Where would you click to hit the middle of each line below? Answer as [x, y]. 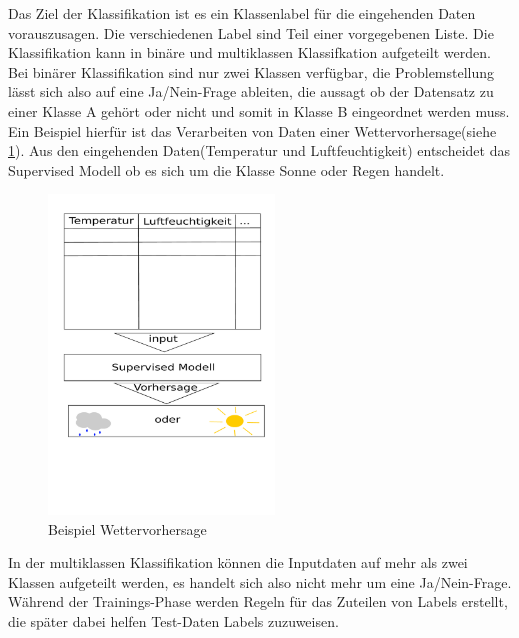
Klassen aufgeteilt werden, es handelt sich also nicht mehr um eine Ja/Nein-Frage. [260, 581]
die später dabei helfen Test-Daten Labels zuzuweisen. [173, 621]
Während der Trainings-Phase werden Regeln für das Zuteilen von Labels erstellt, [258, 601]
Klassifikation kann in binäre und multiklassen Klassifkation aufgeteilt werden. [249, 52]
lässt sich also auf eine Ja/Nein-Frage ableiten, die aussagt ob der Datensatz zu [251, 91]
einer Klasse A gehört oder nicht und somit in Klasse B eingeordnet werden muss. [259, 110]
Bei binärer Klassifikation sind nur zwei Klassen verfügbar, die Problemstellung [251, 71]
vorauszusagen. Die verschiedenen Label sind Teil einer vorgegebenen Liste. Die [251, 32]
